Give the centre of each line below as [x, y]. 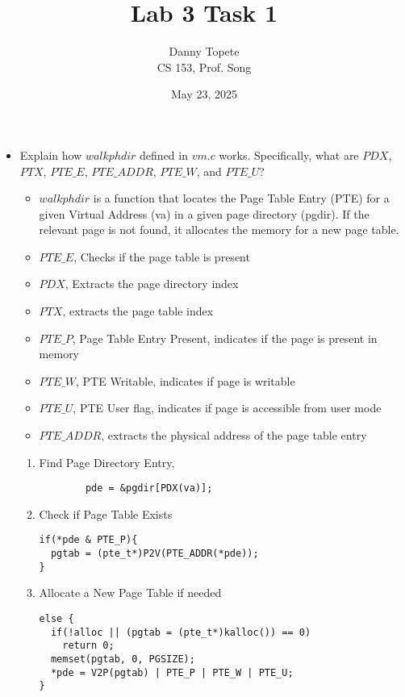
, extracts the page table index [138, 311]
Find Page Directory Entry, [107, 462]
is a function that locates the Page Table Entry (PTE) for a [241, 198]
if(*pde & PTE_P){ [88, 540]
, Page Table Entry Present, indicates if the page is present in [225, 338]
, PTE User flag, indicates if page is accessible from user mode [227, 408]
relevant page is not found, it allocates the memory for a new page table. [219, 230]
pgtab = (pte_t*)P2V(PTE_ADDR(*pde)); [154, 554]
